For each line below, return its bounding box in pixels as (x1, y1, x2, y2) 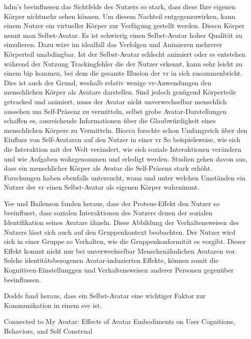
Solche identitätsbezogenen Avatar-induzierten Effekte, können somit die (4, 255, 219, 265)
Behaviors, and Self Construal (4, 326, 93, 336)
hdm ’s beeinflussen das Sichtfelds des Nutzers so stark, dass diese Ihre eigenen (4, 1, 236, 11)
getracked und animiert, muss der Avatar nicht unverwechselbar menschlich (4, 96, 227, 106)
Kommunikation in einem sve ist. (4, 300, 102, 310)
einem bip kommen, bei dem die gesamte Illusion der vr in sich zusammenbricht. (4, 68, 242, 78)
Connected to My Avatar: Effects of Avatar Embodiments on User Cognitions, (4, 316, 235, 326)
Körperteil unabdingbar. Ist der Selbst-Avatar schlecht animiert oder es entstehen (4, 48, 246, 59)
